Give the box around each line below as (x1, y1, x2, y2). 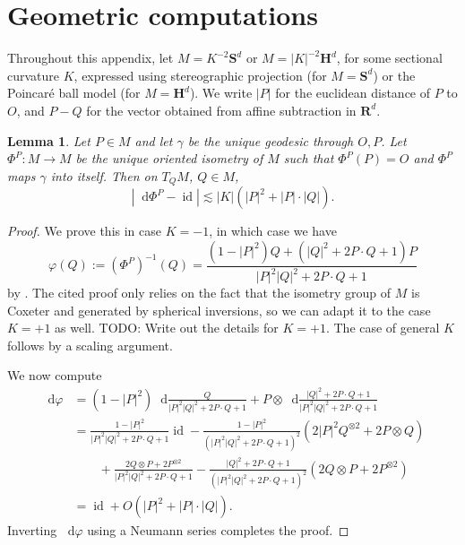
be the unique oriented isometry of (75, 149, 263, 168)
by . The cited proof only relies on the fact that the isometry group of (7, 283, 392, 302)
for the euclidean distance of (275, 83, 431, 102)
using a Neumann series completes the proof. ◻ (87, 521, 349, 540)
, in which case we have (209, 221, 337, 240)
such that (283, 149, 334, 168)
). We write (189, 83, 253, 102)
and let (134, 131, 173, 150)
